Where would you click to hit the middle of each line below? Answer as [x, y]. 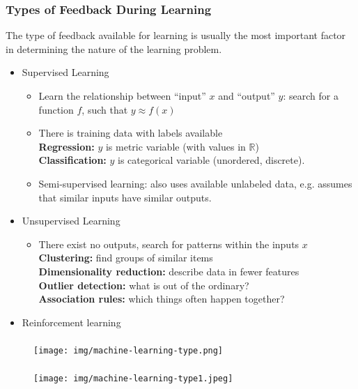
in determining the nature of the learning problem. [114, 48]
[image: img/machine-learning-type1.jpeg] [133, 378]
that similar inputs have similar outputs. [125, 197]
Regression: [67, 146]
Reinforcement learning [71, 322]
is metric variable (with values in [176, 146]
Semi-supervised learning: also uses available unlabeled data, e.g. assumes [195, 183]
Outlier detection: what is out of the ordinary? [144, 285]
